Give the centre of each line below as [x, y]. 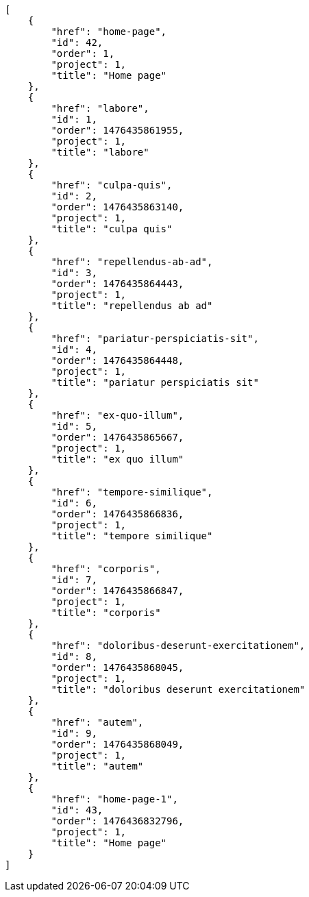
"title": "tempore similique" [132, 536]
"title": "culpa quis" [112, 229]
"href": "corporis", [106, 569]
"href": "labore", [100, 108]
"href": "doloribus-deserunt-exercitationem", [178, 646]
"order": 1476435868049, [118, 744]
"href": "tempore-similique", [132, 492]
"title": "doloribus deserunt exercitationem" [178, 689]
